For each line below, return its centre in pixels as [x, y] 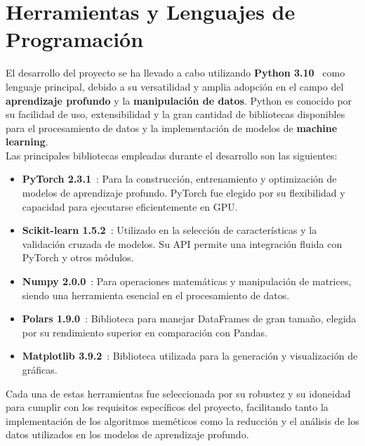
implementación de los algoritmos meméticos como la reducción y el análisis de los [182, 420]
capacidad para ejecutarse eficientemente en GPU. [130, 206]
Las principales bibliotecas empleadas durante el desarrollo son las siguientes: [172, 155]
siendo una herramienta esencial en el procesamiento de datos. [156, 295]
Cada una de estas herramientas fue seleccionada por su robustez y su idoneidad [178, 393]
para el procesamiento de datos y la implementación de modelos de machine [172, 127]
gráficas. [40, 369]
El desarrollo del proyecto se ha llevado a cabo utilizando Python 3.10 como [175, 73]
